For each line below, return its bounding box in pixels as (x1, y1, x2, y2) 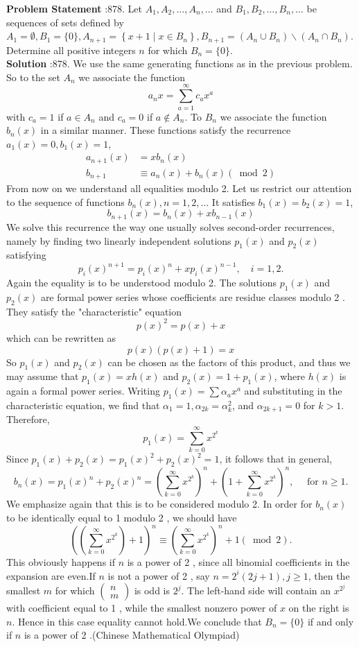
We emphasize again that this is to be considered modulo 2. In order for (6, 497, 313, 511)
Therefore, (6, 412, 50, 426)
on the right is (288, 601, 349, 615)
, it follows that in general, (219, 451, 333, 466)
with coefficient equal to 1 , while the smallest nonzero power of (6, 601, 277, 615)
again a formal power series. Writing (6, 383, 160, 398)
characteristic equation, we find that (6, 397, 160, 412)
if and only (307, 614, 354, 628)
